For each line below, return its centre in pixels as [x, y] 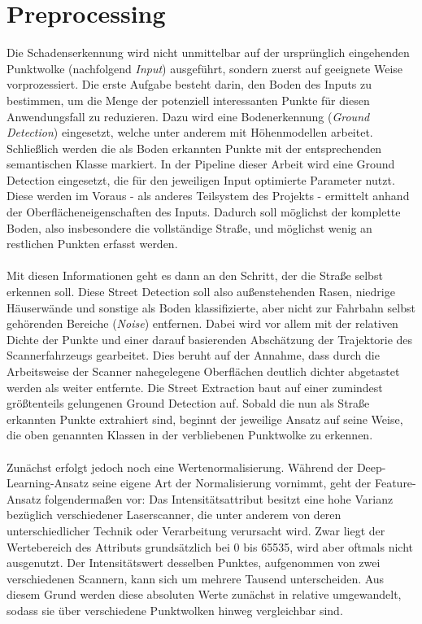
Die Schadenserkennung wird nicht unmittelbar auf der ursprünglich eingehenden [208, 52]
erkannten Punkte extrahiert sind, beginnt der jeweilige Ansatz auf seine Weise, [205, 419]
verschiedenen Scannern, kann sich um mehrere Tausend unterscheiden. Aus [196, 578]
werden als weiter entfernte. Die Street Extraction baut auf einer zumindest [195, 387]
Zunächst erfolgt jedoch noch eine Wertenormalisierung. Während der [180, 467]
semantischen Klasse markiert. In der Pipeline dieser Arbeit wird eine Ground [201, 164]
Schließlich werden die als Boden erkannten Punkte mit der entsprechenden [194, 148]
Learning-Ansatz [48, 483]
